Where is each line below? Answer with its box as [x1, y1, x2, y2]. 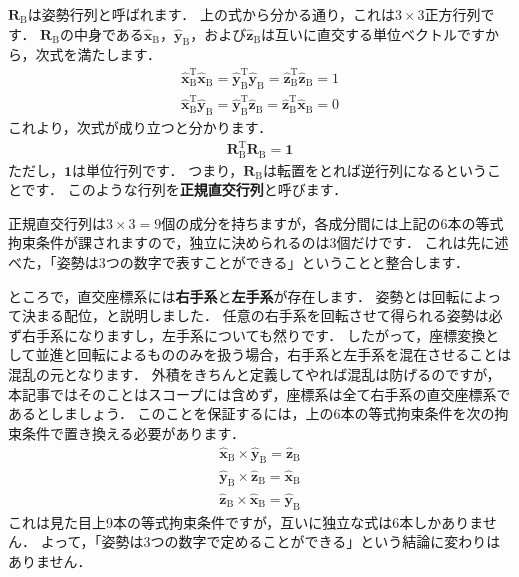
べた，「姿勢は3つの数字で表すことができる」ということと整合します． [8, 252, 469, 273]
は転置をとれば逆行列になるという [263, 159, 487, 180]
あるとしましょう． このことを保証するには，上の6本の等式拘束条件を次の [8, 403, 495, 424]
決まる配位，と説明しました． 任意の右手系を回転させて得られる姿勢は [21, 305, 489, 326]
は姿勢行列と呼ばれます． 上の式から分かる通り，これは [27, 4, 395, 24]
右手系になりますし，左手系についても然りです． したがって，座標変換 [21, 324, 486, 345]
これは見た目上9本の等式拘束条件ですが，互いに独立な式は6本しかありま [8, 511, 483, 532]
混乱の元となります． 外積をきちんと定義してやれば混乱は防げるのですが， [8, 364, 501, 384]
